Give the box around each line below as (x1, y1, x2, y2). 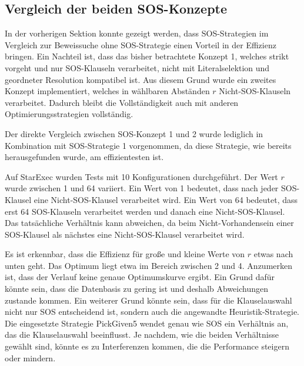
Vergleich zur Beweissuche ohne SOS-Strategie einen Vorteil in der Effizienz (5, 38, 276, 51)
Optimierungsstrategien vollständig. (5, 108, 133, 120)
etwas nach (253, 248, 293, 260)
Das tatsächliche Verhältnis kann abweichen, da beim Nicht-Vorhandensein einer (5, 217, 294, 229)
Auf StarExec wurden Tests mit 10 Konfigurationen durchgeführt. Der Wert (5, 170, 278, 182)
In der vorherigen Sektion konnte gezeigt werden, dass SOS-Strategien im (5, 27, 269, 39)
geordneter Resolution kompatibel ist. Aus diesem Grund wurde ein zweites (5, 73, 276, 85)
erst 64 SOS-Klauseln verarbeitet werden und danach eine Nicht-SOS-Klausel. (5, 205, 285, 217)
